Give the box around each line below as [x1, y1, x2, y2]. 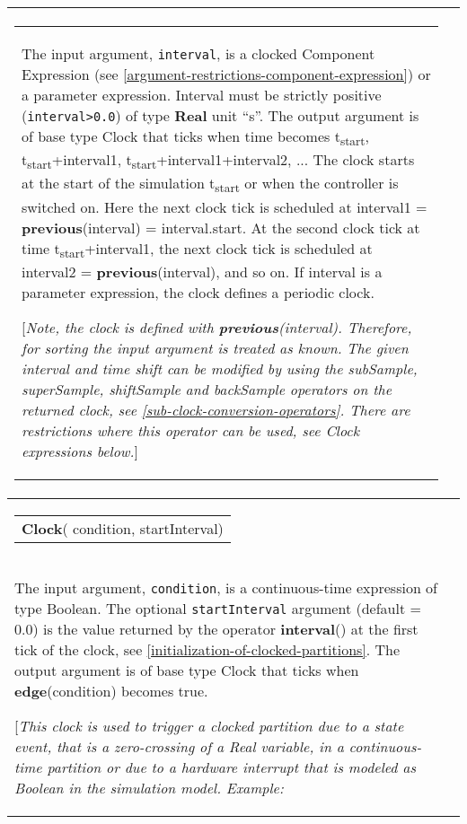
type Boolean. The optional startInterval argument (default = [14, 597, 421, 618]
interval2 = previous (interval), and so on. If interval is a [22, 260, 383, 282]
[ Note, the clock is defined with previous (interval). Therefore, [22, 316, 412, 337]
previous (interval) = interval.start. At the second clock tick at [22, 216, 420, 238]
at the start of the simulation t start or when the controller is [22, 172, 399, 197]
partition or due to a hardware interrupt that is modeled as [47, 756, 416, 777]
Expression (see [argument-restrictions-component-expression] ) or [22, 64, 431, 84]
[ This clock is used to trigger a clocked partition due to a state [14, 714, 404, 736]
